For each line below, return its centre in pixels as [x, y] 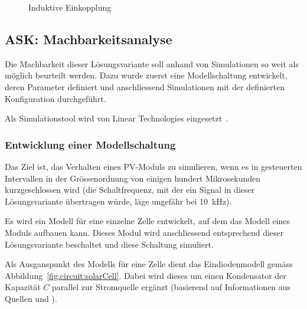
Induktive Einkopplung [70, 7]
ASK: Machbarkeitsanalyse [89, 39]
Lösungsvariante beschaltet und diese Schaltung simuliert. [109, 244]
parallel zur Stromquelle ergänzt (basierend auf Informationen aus [172, 287]
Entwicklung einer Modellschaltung [90, 144]
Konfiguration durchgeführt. [55, 98]
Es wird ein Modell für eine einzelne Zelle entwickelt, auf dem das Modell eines [148, 221]
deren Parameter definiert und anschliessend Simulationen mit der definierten [145, 86]
